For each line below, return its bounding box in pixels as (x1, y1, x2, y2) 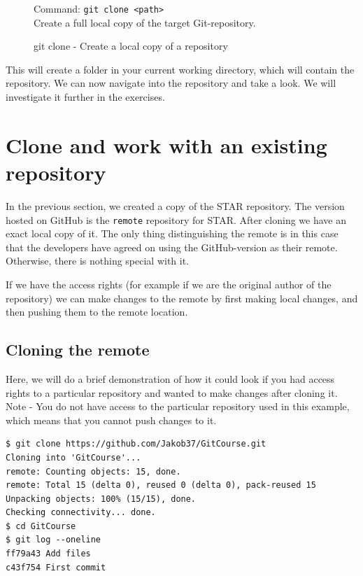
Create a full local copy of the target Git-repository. (34, 15, 256, 29)
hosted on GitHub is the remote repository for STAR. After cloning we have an (6, 212, 346, 227)
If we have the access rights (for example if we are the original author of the (6, 276, 332, 291)
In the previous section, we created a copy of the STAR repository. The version (6, 198, 345, 213)
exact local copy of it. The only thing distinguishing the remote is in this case (6, 226, 339, 241)
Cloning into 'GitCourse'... (6, 452, 141, 463)
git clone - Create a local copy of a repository (34, 38, 228, 53)
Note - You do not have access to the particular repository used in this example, (6, 399, 350, 414)
